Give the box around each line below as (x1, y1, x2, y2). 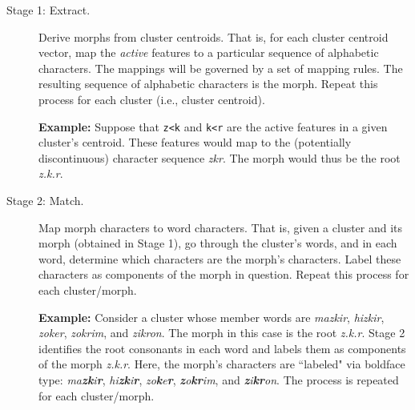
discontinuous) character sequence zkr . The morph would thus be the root (38, 149, 401, 166)
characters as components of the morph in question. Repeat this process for (38, 266, 409, 283)
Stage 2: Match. (6, 192, 84, 208)
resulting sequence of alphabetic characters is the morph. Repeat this (38, 75, 378, 92)
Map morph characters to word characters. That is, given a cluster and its (38, 219, 403, 235)
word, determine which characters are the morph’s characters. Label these (38, 250, 401, 267)
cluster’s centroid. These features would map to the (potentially (38, 134, 352, 151)
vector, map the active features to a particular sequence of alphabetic (38, 44, 379, 61)
